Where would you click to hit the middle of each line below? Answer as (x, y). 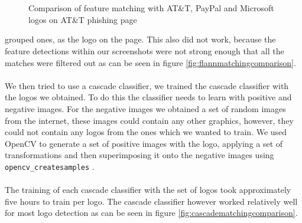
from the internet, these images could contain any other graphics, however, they (149, 120)
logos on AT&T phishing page (83, 19)
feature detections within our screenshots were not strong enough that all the (144, 50)
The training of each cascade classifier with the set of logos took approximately (148, 190)
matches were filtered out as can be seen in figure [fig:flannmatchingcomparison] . (150, 62)
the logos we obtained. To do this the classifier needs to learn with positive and (148, 97)
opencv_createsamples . (50, 166)
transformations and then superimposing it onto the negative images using (139, 155)
